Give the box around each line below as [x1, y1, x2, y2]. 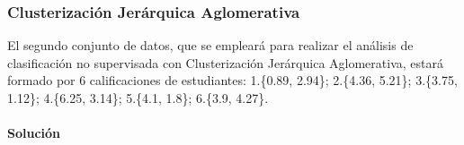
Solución [7, 124, 61, 142]
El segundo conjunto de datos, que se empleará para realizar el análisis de [7, 36, 414, 55]
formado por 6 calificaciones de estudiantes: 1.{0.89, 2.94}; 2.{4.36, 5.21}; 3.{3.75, [7, 71, 458, 90]
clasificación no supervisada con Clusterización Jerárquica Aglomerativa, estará [7, 53, 443, 72]
